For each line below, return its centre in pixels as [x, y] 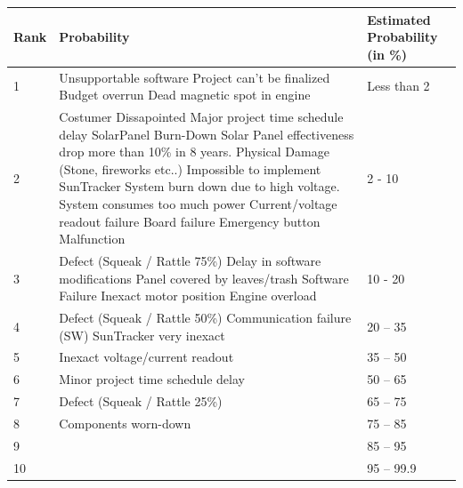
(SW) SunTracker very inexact [142, 335]
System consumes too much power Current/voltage [198, 203]
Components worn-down [125, 423]
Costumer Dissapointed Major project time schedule [201, 116]
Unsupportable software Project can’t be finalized [195, 77]
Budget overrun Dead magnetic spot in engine [185, 95]
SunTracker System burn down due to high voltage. [199, 186]
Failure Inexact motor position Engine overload [188, 296]
